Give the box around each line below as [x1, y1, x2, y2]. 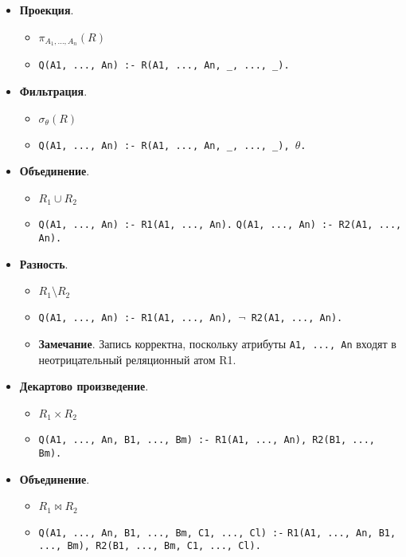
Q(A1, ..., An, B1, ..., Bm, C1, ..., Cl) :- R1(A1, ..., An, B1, [38, 527, 396, 539]
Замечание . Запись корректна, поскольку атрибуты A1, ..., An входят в [38, 335, 396, 351]
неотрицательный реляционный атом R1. [38, 351, 236, 367]
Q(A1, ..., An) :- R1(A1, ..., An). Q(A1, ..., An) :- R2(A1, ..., [38, 219, 402, 231]
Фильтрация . [19, 83, 88, 100]
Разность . [19, 255, 68, 272]
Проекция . [19, 2, 74, 18]
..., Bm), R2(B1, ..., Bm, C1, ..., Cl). [38, 540, 261, 552]
